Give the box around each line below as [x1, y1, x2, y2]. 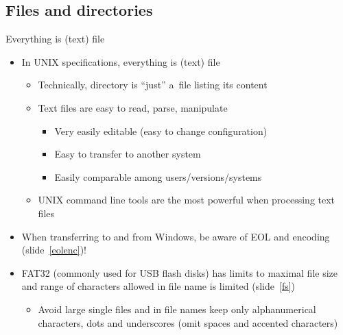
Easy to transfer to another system [54, 147, 201, 161]
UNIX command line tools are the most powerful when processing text [38, 193, 335, 207]
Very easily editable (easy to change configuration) [54, 123, 268, 138]
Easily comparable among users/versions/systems [54, 169, 262, 184]
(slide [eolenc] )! [21, 243, 86, 257]
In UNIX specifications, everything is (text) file [21, 54, 220, 69]
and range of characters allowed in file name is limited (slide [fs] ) [21, 279, 296, 293]
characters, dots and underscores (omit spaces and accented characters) [38, 315, 338, 330]
